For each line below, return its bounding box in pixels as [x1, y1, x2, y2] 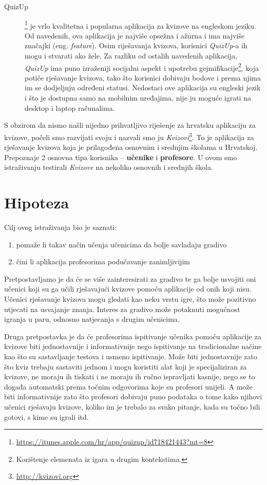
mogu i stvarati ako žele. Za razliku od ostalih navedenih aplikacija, [25, 50, 238, 61]
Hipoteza [4, 192, 69, 213]
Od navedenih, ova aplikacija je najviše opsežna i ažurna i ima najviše [25, 30, 245, 41]
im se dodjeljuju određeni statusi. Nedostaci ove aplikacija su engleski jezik [25, 82, 261, 93]
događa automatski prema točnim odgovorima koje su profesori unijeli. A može [4, 381, 253, 392]
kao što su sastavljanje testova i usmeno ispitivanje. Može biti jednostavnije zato [4, 351, 257, 361]
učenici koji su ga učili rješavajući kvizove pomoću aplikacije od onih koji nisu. [4, 283, 252, 294]
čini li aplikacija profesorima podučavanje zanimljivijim [16, 256, 190, 267]
